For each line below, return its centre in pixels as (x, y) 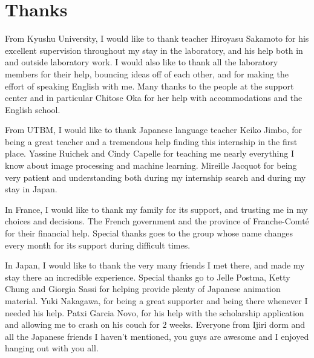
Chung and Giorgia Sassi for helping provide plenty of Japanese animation (143, 289)
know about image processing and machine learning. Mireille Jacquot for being (151, 165)
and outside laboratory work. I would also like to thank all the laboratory (142, 62)
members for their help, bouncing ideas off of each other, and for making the (147, 73)
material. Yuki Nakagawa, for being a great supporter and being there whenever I (156, 301)
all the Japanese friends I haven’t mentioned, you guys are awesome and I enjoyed (157, 336)
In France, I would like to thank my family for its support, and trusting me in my (156, 209)
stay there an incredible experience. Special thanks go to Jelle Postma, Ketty (148, 277)
